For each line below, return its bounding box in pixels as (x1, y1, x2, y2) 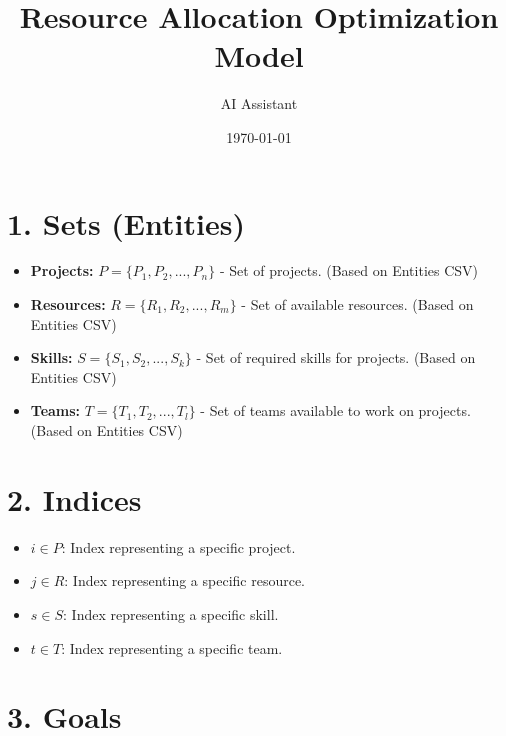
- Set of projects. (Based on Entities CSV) (219, 260, 479, 281)
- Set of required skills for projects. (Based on (196, 347, 476, 368)
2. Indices (7, 478, 142, 519)
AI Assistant (220, 93, 298, 114)
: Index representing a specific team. (61, 637, 283, 658)
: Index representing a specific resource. (64, 570, 306, 591)
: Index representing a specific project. (61, 536, 296, 557)
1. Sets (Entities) (7, 202, 245, 243)
